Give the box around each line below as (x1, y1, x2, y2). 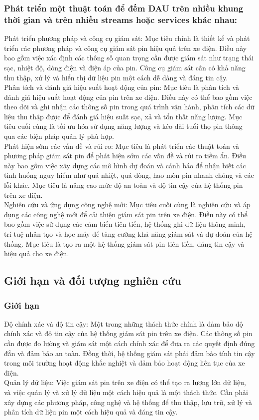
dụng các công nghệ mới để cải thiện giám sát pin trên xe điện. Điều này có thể (4, 209, 248, 219)
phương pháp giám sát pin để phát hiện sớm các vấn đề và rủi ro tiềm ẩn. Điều (4, 150, 247, 161)
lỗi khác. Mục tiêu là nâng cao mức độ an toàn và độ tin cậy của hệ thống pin (4, 180, 243, 190)
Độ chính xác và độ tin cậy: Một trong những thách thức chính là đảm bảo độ (4, 318, 243, 329)
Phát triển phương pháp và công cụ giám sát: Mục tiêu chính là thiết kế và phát (4, 33, 250, 43)
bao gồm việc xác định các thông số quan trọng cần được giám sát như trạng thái (4, 52, 254, 63)
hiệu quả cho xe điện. (4, 248, 69, 259)
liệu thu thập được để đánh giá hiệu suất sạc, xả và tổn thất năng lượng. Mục (4, 111, 243, 121)
